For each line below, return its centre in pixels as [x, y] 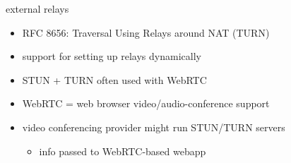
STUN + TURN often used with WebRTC [114, 79]
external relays [37, 8]
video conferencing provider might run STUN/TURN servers [154, 127]
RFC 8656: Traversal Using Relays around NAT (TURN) [146, 32]
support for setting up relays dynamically [112, 56]
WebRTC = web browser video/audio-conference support [146, 103]
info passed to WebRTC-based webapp [123, 151]
